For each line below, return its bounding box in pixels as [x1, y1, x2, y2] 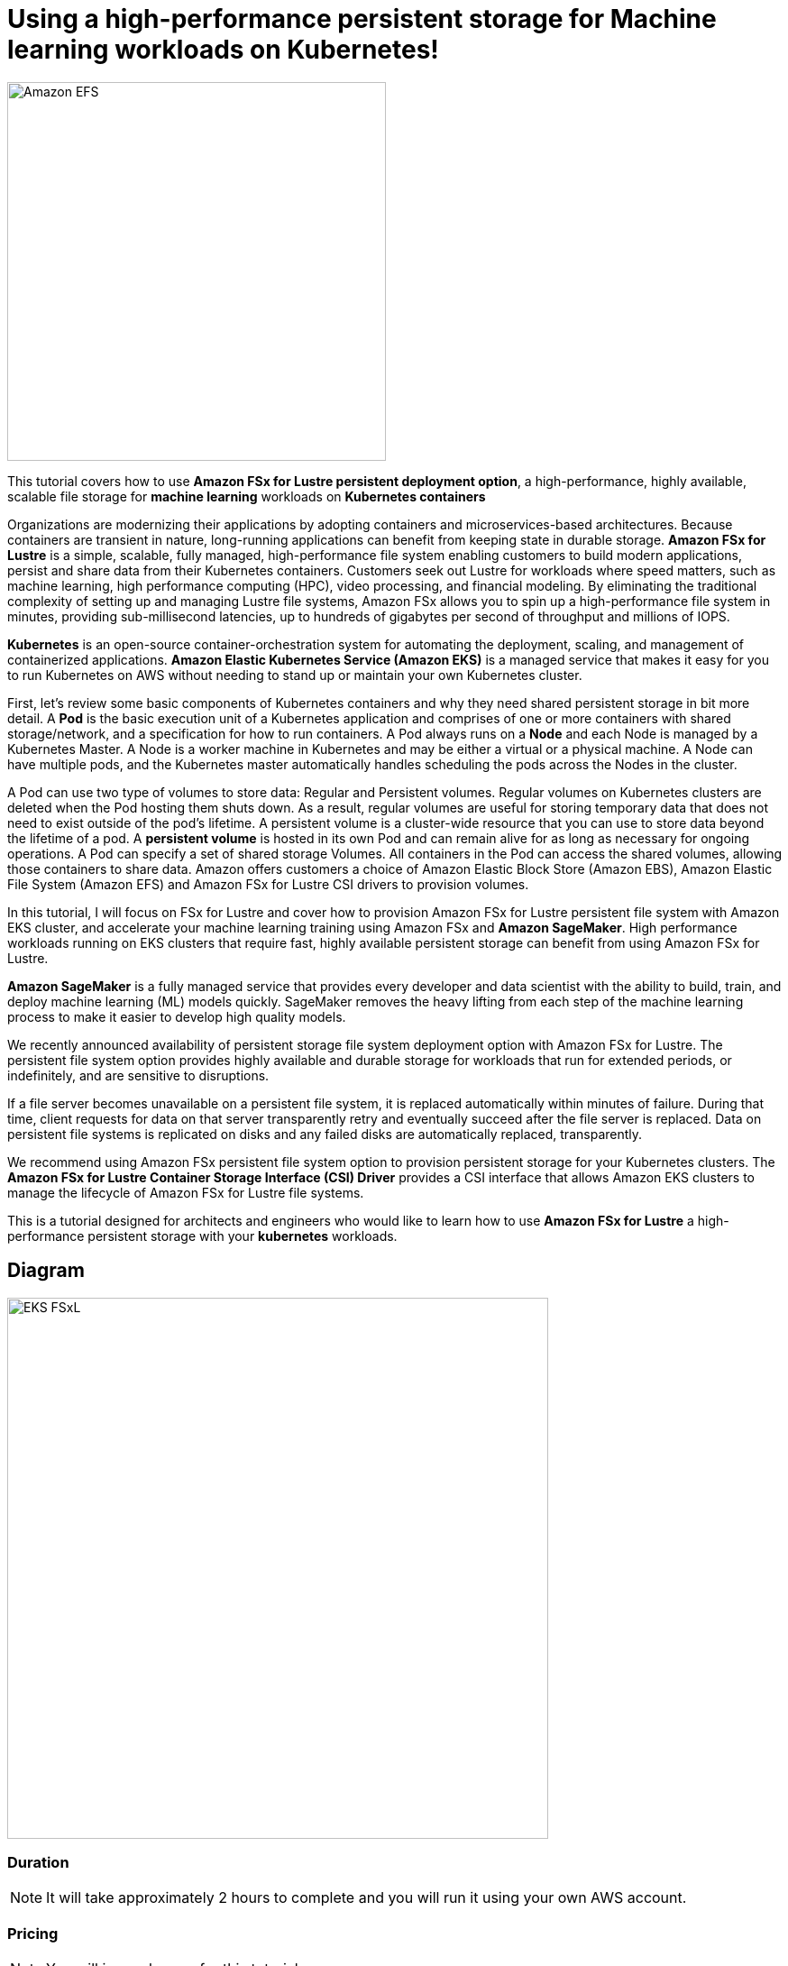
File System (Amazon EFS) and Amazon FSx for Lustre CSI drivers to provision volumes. [7, 876, 529, 892]
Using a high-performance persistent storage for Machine [7, 4, 717, 34]
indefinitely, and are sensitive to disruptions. [7, 1067, 270, 1083]
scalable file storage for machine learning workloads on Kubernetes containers [7, 488, 486, 504]
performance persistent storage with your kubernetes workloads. [7, 1227, 398, 1244]
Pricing [7, 1924, 59, 1943]
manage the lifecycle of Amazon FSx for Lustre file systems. [7, 1184, 364, 1200]
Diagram [7, 1259, 85, 1282]
